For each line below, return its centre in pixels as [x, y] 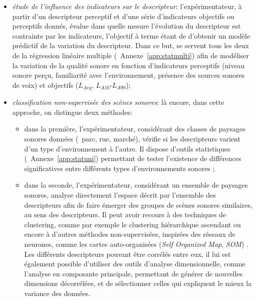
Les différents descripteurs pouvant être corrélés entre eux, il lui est [127, 254]
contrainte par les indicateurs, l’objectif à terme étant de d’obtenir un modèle [131, 35]
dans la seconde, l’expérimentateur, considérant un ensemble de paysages [136, 185]
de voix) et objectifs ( [45, 85]
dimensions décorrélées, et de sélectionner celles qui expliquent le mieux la [138, 283]
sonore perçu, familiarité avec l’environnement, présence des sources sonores [129, 75]
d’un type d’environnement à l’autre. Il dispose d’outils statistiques [127, 148]
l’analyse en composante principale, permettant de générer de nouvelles [134, 273]
